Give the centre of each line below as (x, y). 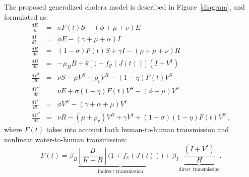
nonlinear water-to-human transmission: (66, 139)
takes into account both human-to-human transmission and (138, 129)
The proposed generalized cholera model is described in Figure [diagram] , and (125, 7)
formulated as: (26, 16)
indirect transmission (120, 171)
